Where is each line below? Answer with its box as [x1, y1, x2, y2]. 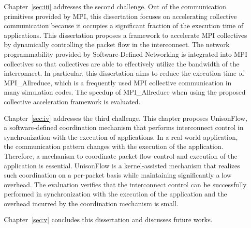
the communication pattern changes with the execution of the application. [4, 141, 223, 151]
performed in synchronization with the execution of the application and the [4, 189, 227, 199]
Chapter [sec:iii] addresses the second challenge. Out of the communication [4, 1, 226, 11]
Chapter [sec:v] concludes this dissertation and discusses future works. [4, 214, 213, 225]
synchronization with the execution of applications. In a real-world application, [4, 131, 238, 142]
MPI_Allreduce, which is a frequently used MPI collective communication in [4, 77, 232, 87]
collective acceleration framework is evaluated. [4, 96, 141, 106]
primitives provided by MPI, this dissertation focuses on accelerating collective [4, 11, 237, 21]
